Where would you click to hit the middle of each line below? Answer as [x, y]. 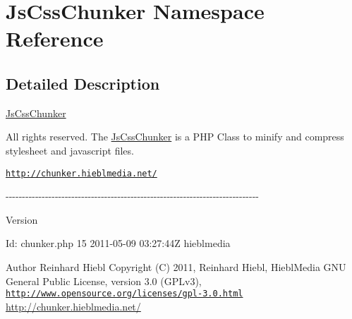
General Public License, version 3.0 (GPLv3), [104, 281]
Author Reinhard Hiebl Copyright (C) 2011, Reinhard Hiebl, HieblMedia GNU [176, 266]
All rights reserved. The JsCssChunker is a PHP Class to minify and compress [175, 137]
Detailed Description [83, 83]
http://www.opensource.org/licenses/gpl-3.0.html [125, 294]
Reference [55, 38]
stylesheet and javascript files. [70, 150]
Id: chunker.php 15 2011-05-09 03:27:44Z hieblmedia [118, 243]
